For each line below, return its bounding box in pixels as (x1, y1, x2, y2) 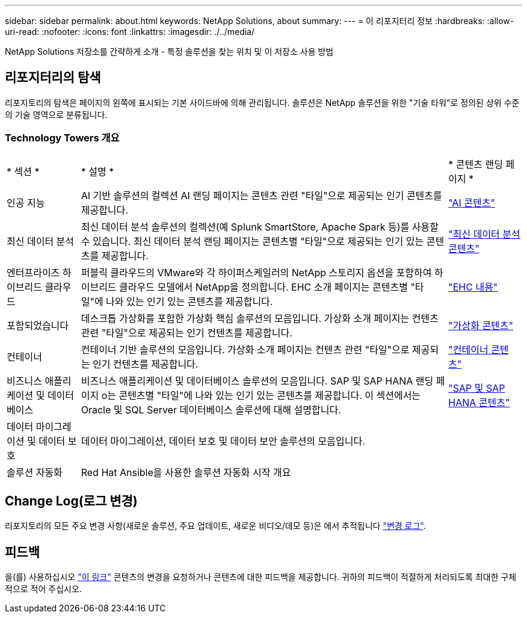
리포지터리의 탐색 (5, 70, 101, 85)
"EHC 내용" (448, 280, 498, 293)
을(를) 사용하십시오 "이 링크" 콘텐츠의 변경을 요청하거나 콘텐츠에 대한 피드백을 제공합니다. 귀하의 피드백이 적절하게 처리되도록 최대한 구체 (5, 572, 517, 582)
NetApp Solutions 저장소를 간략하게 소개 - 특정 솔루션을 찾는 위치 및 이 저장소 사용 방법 (5, 46, 334, 57)
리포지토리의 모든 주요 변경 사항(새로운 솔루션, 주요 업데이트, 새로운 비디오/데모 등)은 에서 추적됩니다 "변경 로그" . (5, 521, 426, 531)
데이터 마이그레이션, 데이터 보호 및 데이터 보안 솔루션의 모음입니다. (81, 434, 365, 447)
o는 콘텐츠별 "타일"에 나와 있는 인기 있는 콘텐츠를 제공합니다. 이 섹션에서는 (101, 389, 421, 401)
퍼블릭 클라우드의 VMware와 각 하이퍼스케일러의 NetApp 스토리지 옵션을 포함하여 (81, 266, 432, 279)
